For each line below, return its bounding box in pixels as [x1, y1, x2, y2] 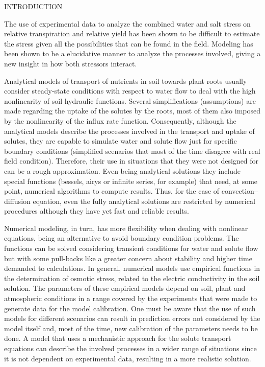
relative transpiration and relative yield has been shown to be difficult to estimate [4, 28, 260, 39]
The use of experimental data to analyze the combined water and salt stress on [4, 18, 251, 29]
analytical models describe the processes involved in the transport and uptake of [4, 125, 255, 136]
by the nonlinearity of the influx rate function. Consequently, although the [4, 115, 236, 126]
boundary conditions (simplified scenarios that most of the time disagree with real [4, 145, 260, 156]
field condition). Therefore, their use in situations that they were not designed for [4, 155, 259, 166]
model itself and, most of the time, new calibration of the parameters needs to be [4, 323, 258, 333]
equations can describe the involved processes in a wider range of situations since [4, 343, 257, 353]
